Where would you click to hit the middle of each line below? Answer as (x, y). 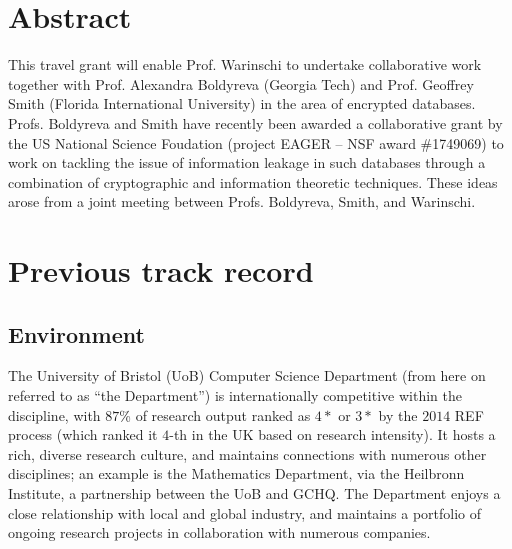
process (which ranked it (83, 434)
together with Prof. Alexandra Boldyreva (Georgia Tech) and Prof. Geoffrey (241, 83)
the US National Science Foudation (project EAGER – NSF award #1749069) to (256, 142)
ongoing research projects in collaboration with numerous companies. (219, 532)
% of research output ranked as (215, 414)
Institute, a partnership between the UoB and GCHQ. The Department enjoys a (254, 493)
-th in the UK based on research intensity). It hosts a (332, 434)
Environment (76, 333)
